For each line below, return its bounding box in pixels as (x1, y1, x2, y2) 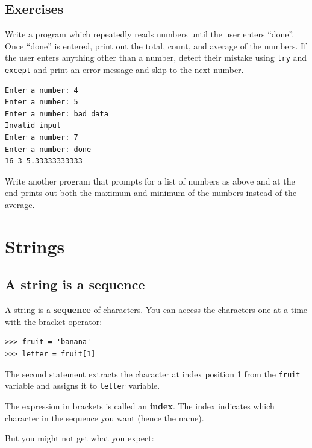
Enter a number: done (5, 145, 92, 154)
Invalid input (5, 121, 61, 130)
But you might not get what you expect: (5, 432, 154, 444)
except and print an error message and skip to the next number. (5, 63, 244, 76)
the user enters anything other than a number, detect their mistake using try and (5, 51, 307, 64)
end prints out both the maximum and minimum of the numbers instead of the (5, 186, 297, 199)
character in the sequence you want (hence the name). (5, 411, 204, 424)
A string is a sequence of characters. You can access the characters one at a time (5, 303, 308, 316)
